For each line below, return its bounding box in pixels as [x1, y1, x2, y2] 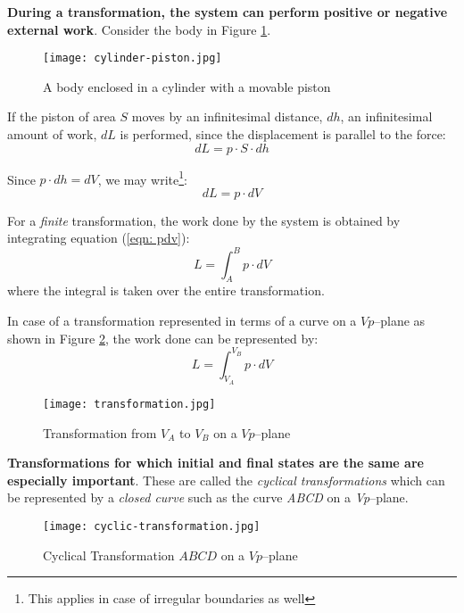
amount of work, [7, 125, 97, 144]
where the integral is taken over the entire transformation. [7, 281, 325, 300]
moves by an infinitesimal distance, [131, 107, 323, 126]
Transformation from [43, 423, 157, 442]
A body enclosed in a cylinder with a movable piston [43, 77, 331, 95]
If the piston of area [7, 107, 116, 126]
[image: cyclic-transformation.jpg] [43, 519, 261, 533]
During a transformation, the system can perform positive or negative [7, 3, 448, 21]
